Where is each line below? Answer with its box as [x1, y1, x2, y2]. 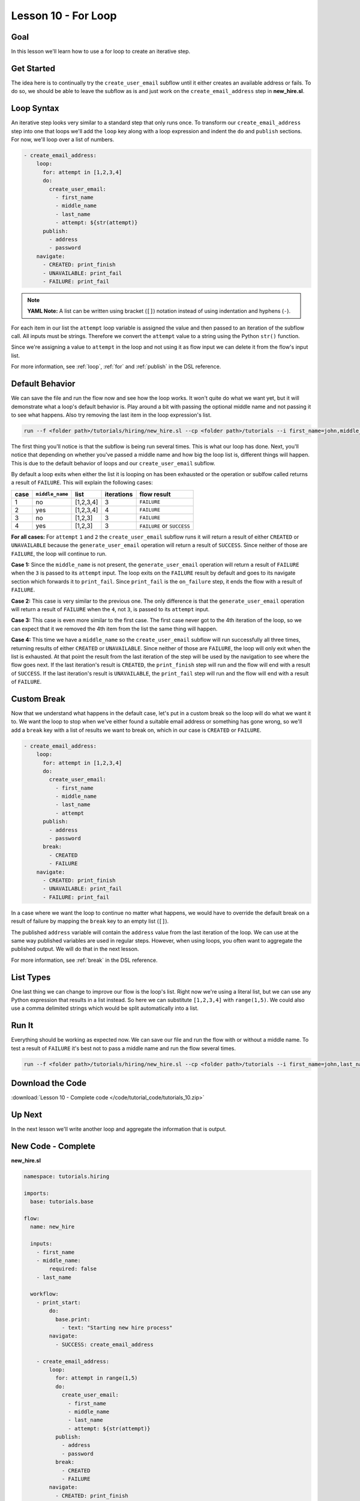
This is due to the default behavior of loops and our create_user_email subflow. [11, 459, 215, 467]
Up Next [11, 1110, 42, 1120]
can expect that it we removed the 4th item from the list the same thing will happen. [11, 625, 218, 632]
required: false [49, 1266, 97, 1272]
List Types [11, 972, 51, 982]
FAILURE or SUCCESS [139, 521, 190, 530]
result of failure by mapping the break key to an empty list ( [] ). [11, 917, 169, 925]
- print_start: [36, 1299, 81, 1306]
